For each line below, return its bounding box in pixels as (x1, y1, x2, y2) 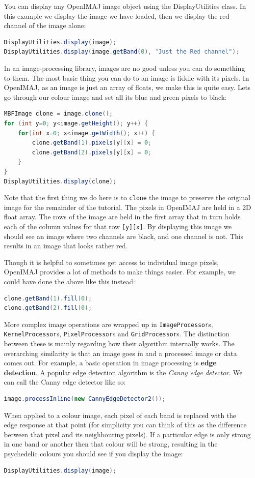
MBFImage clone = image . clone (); (4, 110, 113, 118)
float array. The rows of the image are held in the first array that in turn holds (4, 211, 241, 222)
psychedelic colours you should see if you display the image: (4, 448, 183, 458)
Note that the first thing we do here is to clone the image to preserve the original (4, 192, 251, 203)
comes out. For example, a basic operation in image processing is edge (4, 358, 217, 368)
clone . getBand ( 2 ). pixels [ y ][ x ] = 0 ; (32, 149, 152, 156)
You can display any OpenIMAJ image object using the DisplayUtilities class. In (4, 1, 246, 11)
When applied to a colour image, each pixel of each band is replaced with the (4, 410, 236, 420)
